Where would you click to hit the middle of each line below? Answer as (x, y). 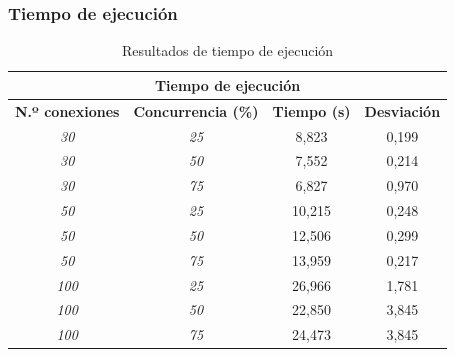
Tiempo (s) (311, 110)
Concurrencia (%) (196, 110)
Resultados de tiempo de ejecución (228, 50)
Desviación (402, 110)
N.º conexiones (67, 110)
